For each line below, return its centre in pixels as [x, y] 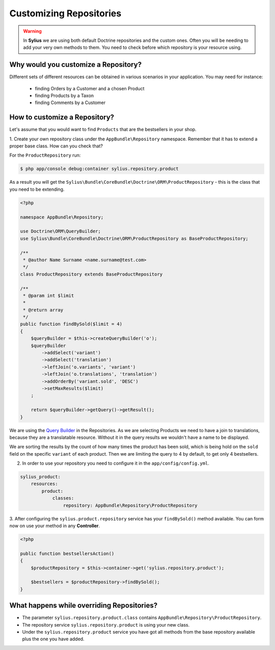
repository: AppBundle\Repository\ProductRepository [130, 505]
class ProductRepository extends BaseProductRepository [91, 274]
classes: [63, 498]
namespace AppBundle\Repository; [62, 217]
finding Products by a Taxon [64, 96]
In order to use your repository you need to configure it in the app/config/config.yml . [116, 463]
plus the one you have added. [53, 639]
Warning [32, 31]
